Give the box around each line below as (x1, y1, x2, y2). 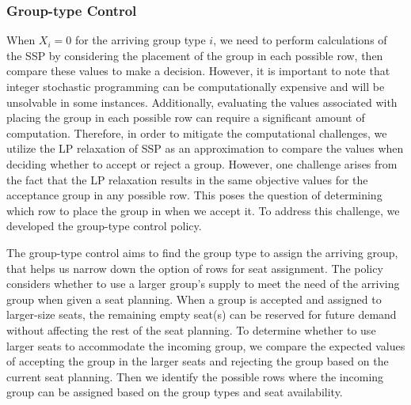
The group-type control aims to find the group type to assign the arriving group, (6, 244, 398, 260)
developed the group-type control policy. (6, 218, 202, 234)
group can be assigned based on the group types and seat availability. (6, 384, 343, 400)
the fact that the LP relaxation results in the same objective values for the (6, 171, 368, 187)
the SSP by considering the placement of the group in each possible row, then (6, 47, 383, 63)
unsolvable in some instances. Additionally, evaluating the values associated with (6, 93, 398, 110)
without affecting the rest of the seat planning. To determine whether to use (6, 321, 376, 338)
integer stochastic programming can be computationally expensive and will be (6, 78, 385, 94)
